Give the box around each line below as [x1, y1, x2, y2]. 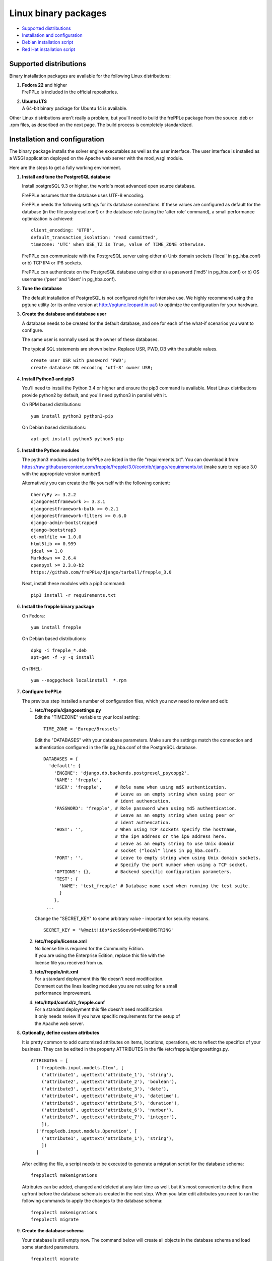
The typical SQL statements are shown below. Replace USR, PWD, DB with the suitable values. [22, 346, 218, 352]
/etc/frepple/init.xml [34, 968, 78, 975]
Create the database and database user [22, 311, 107, 317]
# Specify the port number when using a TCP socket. [115, 862, 248, 868]
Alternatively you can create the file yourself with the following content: [22, 480, 170, 486]
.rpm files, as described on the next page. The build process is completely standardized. [9, 122, 193, 128]
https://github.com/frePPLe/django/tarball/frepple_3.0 [31, 569, 172, 575]
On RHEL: [22, 666, 42, 672]
